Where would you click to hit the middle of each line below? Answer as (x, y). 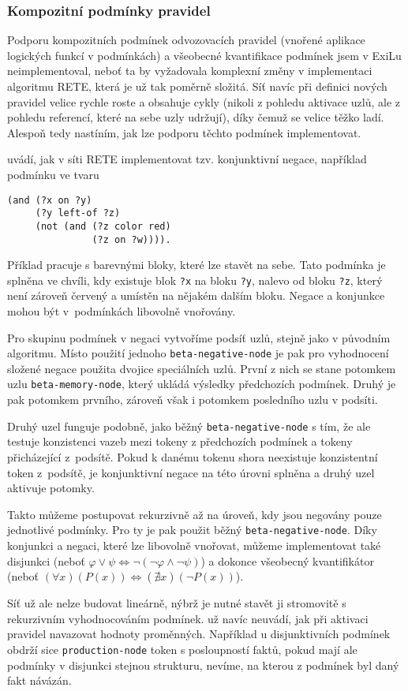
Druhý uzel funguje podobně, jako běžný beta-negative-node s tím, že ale (189, 426)
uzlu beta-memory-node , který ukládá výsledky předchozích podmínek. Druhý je (202, 384)
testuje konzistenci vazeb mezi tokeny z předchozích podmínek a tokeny (180, 441)
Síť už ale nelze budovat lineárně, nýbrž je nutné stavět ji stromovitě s (177, 603)
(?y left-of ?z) (78, 213)
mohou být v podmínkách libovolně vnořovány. (122, 311)
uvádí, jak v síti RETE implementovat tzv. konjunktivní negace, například (187, 159)
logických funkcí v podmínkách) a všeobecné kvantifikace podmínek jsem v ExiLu (204, 55)
